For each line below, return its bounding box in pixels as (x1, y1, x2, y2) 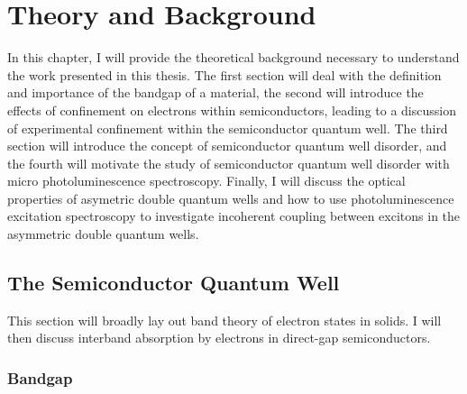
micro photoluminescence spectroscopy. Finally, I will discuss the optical (7, 171, 406, 190)
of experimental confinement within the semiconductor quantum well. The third (7, 118, 448, 137)
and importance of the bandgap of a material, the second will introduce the (7, 83, 424, 102)
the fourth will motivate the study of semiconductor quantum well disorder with (7, 153, 450, 172)
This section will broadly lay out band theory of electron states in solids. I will (7, 310, 442, 329)
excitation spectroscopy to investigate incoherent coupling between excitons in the (7, 206, 461, 225)
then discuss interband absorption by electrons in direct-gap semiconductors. (7, 328, 431, 347)
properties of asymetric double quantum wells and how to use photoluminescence (7, 188, 454, 207)
